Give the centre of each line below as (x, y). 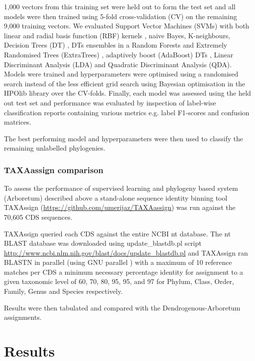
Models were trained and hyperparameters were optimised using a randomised (121, 74)
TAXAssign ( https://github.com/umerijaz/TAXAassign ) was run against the (120, 207)
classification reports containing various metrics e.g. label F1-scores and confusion (127, 112)
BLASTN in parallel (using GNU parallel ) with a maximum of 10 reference (118, 262)
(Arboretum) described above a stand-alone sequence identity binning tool (116, 197)
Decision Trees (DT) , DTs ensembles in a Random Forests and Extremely (116, 45)
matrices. (18, 122)
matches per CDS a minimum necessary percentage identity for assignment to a (124, 271)
